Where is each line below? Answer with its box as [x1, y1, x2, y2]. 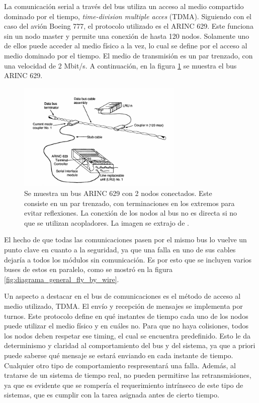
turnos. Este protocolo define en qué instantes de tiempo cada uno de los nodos [4, 310, 248, 321]
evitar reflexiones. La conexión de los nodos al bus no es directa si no [24, 208, 237, 218]
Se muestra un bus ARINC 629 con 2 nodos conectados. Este [24, 188, 212, 198]
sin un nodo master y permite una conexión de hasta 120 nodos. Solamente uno [4, 30, 249, 41]
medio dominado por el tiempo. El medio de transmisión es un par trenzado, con [4, 50, 253, 60]
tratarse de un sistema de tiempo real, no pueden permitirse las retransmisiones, [4, 370, 251, 380]
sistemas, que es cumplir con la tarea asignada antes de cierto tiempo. [4, 389, 219, 400]
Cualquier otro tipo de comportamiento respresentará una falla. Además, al [4, 360, 236, 370]
